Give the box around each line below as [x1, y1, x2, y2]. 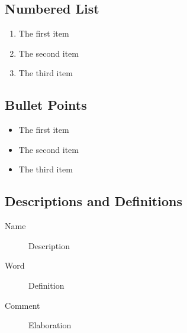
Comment [5, 299, 40, 311]
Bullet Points [5, 96, 87, 114]
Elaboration [28, 319, 72, 331]
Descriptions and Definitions [5, 192, 182, 210]
